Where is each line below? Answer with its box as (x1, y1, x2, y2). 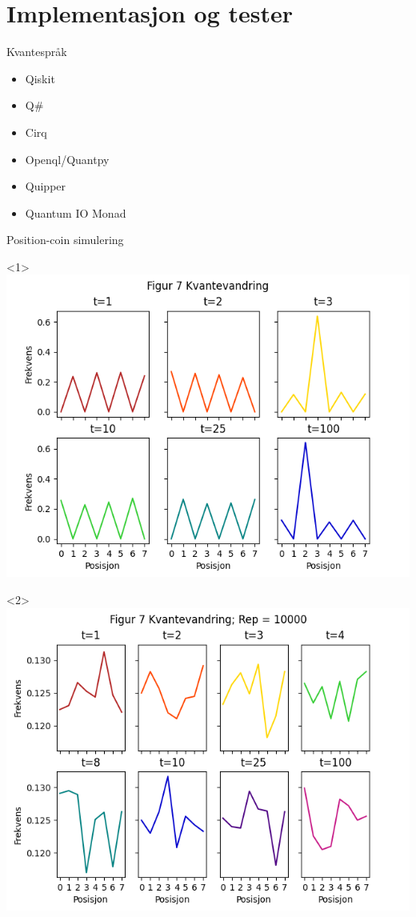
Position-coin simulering (6, 231, 124, 248)
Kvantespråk (6, 43, 67, 60)
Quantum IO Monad (25, 204, 126, 221)
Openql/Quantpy (25, 150, 110, 167)
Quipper (25, 178, 66, 194)
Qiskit (25, 70, 55, 86)
